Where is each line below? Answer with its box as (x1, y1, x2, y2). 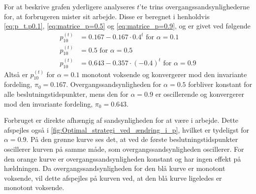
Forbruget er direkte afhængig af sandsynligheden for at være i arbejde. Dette (4, 115, 239, 125)
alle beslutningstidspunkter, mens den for (4, 89, 128, 99)
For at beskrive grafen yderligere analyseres (4, 1, 135, 11)
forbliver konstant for (188, 79, 252, 89)
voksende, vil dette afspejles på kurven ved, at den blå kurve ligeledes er (4, 172, 222, 183)
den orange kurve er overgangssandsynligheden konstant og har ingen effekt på (4, 153, 241, 164)
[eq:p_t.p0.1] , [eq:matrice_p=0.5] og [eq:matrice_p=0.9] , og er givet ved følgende (4, 21, 251, 31)
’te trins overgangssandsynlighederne (139, 1, 250, 11)
